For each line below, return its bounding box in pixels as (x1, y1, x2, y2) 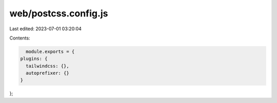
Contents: (9, 35, 30, 41)
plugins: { (20, 56, 48, 61)
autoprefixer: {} (26, 70, 69, 76)
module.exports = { (26, 49, 75, 54)
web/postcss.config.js (9, 8, 108, 19)
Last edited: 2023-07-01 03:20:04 (9, 26, 82, 32)
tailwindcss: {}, (26, 63, 69, 69)
